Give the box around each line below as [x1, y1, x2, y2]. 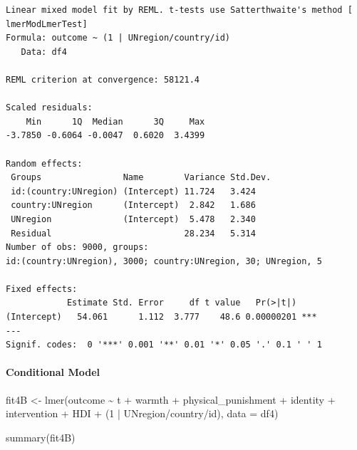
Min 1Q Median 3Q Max [26, 116, 205, 127]
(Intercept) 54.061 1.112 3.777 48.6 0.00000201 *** [6, 312, 317, 323]
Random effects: [6, 158, 83, 169]
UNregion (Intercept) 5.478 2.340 [11, 214, 256, 224]
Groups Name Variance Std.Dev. [11, 172, 271, 183]
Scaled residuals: [6, 103, 93, 113]
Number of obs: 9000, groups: [6, 242, 149, 253]
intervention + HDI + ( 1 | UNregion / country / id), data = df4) [6, 406, 279, 421]
